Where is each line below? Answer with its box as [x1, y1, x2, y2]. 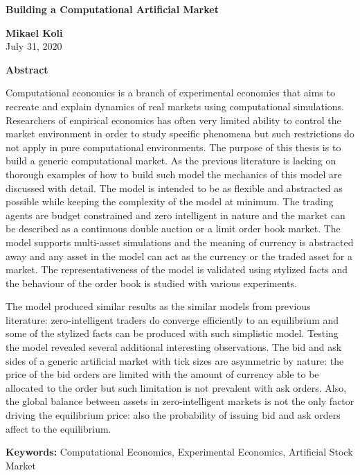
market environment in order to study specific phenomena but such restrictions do [6, 126, 354, 141]
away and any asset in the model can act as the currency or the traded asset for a [6, 248, 353, 263]
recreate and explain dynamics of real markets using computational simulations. [6, 98, 344, 113]
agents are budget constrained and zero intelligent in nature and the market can [6, 207, 345, 222]
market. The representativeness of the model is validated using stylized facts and [6, 262, 348, 277]
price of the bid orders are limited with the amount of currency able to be [6, 367, 319, 381]
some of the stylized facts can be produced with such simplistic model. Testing [6, 326, 339, 340]
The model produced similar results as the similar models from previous [6, 299, 311, 313]
